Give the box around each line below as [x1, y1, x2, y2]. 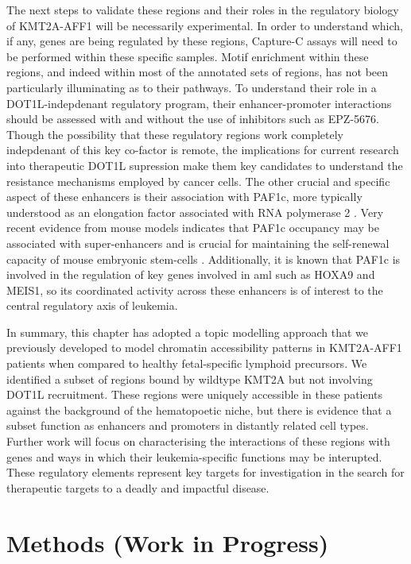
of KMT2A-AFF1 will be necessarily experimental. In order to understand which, [6, 17, 403, 33]
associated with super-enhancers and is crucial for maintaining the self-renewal [6, 234, 390, 251]
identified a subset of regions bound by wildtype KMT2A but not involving [6, 370, 373, 387]
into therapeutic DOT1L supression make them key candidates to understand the [6, 156, 403, 173]
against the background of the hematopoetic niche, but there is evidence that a [6, 401, 392, 418]
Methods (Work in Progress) [6, 526, 329, 558]
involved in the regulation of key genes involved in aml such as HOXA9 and [6, 266, 375, 283]
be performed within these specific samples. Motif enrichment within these [6, 48, 369, 64]
